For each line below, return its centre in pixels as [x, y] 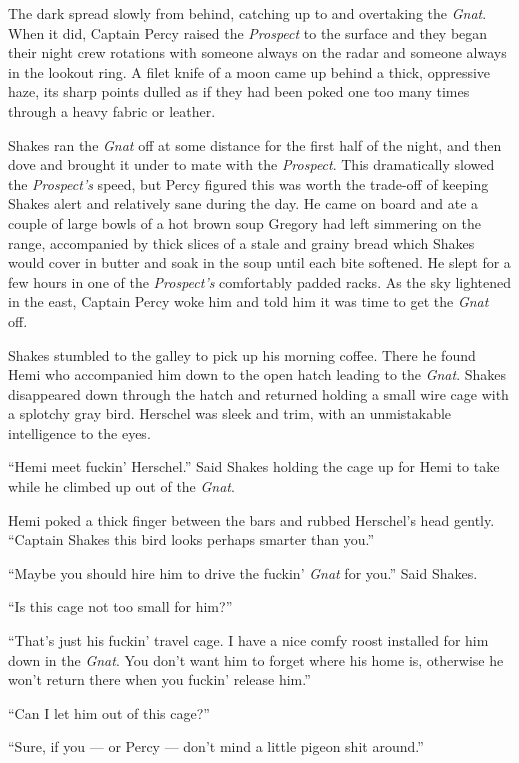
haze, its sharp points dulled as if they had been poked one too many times [239, 91]
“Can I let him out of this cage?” [109, 712]
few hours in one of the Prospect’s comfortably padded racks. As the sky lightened [260, 281]
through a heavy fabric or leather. [112, 110]
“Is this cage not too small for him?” [120, 606]
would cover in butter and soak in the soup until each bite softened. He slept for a [259, 262]
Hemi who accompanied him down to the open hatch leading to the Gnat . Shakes [257, 374]
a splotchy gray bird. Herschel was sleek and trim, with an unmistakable [230, 413]
